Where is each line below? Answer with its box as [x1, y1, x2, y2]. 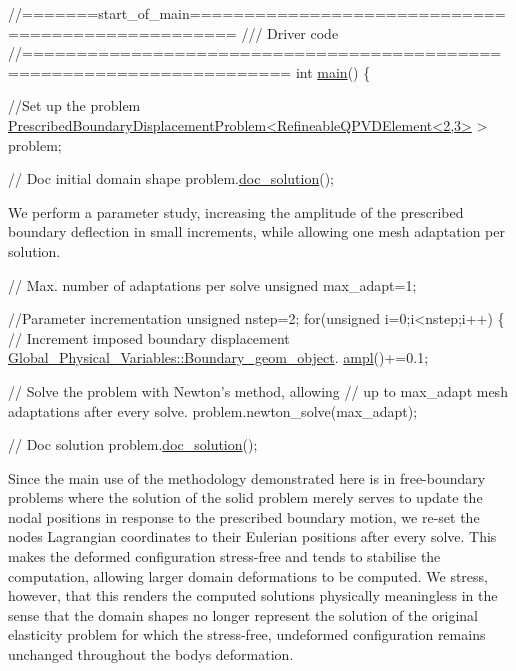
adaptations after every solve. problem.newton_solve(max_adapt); [8, 400, 418, 421]
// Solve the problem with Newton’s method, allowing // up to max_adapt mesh [8, 380, 508, 401]
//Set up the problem [8, 95, 141, 116]
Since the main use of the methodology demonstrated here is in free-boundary [8, 467, 486, 488]
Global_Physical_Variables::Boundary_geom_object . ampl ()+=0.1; [8, 347, 429, 368]
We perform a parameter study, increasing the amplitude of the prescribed [8, 201, 464, 222]
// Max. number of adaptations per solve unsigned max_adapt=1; [8, 274, 417, 295]
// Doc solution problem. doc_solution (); [8, 434, 258, 455]
